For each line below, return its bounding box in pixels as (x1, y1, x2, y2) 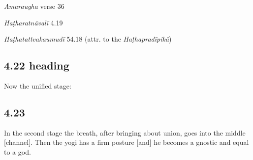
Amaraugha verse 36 (4, 1, 64, 11)
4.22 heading (4, 58, 69, 73)
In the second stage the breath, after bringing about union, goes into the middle (4, 127, 246, 137)
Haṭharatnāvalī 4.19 (4, 17, 63, 27)
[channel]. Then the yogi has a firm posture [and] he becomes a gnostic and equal (4, 137, 249, 147)
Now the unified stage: (4, 80, 71, 91)
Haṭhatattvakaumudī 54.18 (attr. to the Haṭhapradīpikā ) (4, 34, 172, 44)
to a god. (4, 146, 31, 157)
